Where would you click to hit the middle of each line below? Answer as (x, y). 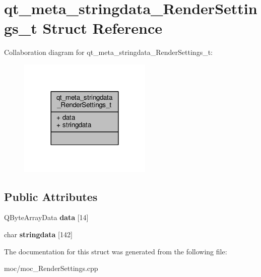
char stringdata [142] (38, 234)
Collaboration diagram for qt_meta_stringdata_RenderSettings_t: (108, 52)
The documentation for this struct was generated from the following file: (116, 251)
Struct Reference (102, 28)
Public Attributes (51, 196)
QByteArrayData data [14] (46, 217)
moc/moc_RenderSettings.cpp (51, 268)
